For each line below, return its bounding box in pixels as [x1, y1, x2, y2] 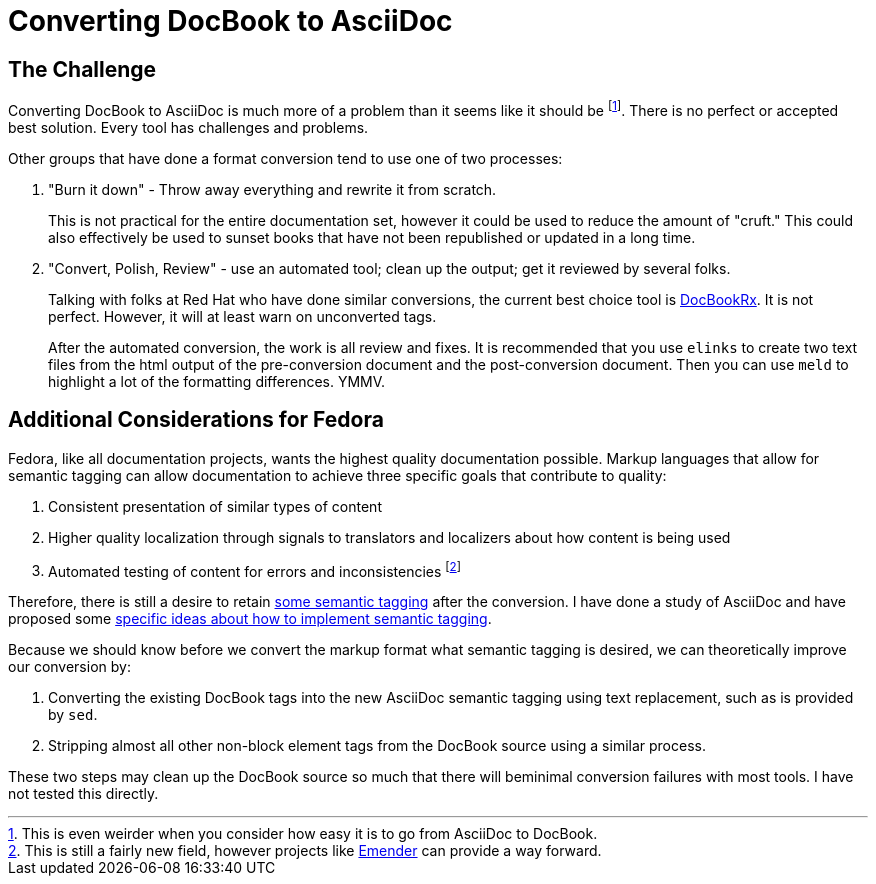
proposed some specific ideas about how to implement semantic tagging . [8, 610, 492, 628]
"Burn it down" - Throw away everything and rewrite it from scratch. [48, 180, 497, 198]
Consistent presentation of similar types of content [48, 497, 382, 515]
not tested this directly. [8, 785, 159, 803]
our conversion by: [8, 658, 131, 676]
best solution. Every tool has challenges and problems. [8, 118, 369, 136]
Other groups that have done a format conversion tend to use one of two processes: [8, 149, 563, 167]
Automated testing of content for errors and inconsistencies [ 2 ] [48, 559, 461, 580]
